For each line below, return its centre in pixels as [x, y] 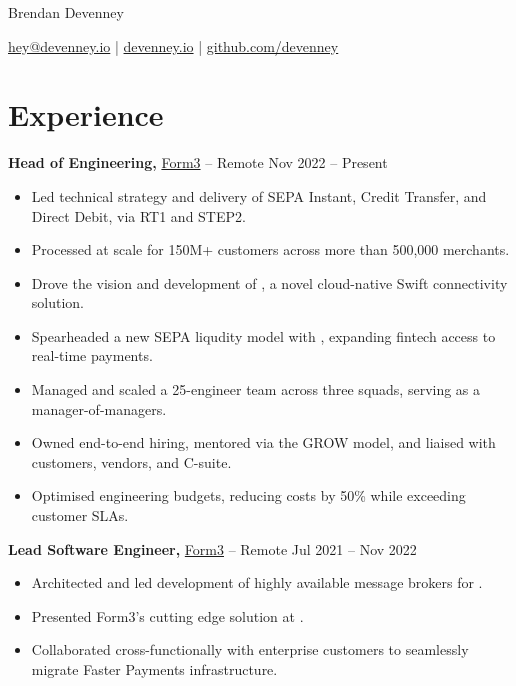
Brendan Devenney [66, 12]
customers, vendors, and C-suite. [131, 461]
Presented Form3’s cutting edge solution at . [167, 615]
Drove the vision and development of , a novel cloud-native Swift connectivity [269, 282]
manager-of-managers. [99, 408]
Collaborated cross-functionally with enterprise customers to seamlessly [250, 649]
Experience [86, 114]
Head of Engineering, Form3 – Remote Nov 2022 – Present [198, 162]
